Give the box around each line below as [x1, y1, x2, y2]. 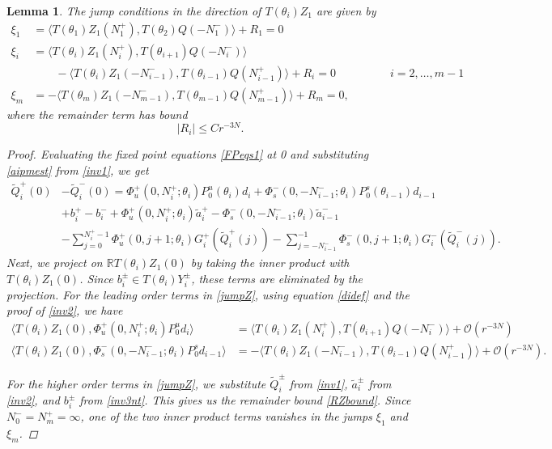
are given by [316, 2, 376, 19]
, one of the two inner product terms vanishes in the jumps [80, 408, 372, 425]
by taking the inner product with [190, 254, 350, 271]
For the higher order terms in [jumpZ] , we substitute [6, 375, 266, 392]
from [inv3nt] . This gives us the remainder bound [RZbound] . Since [79, 392, 411, 409]
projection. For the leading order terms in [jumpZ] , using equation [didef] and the [6, 286, 410, 303]
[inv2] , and [6, 392, 60, 409]
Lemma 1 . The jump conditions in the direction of [6, 2, 261, 19]
